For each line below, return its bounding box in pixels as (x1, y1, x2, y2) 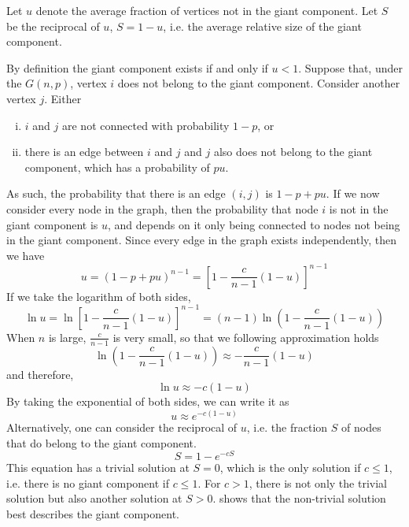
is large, (48, 328, 87, 345)
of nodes (341, 418, 381, 435)
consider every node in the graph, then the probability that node (6, 200, 319, 217)
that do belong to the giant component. (6, 434, 197, 451)
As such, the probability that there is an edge (6, 185, 226, 202)
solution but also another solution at (6, 490, 182, 507)
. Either (44, 90, 82, 106)
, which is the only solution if (219, 459, 361, 476)
